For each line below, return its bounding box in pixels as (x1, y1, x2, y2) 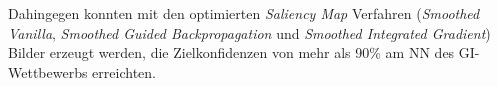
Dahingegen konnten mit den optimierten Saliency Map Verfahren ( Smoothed (8, 3, 480, 23)
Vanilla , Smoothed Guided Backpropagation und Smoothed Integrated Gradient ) (8, 22, 491, 43)
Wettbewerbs (8, 61, 88, 82)
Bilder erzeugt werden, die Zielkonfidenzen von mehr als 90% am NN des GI (8, 42, 475, 63)
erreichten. (92, 61, 156, 82)
